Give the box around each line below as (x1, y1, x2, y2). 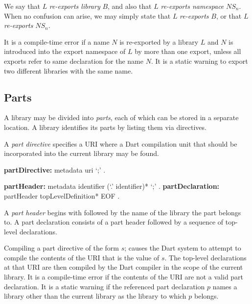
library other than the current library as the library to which (4, 291, 186, 301)
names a (212, 281, 237, 291)
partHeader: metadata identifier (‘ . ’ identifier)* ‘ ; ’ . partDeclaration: (4, 181, 220, 191)
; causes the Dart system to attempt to (124, 243, 241, 253)
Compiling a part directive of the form (4, 243, 119, 253)
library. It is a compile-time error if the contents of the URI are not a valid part (4, 272, 244, 282)
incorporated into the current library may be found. (4, 148, 159, 158)
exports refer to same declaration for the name (4, 55, 143, 66)
